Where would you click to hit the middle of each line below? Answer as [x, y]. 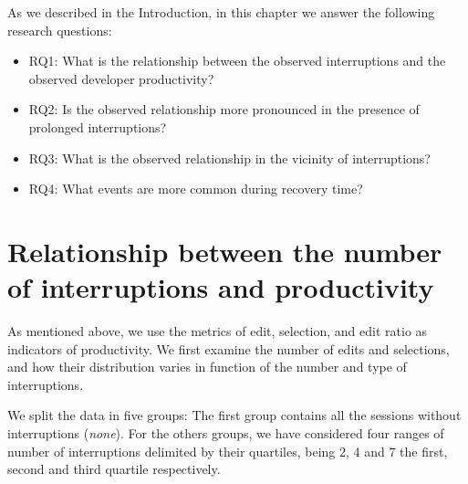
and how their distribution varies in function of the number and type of [207, 367]
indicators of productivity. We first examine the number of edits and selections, [229, 348]
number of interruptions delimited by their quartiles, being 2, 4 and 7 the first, [228, 451]
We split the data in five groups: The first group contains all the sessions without [234, 415]
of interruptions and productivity [221, 287]
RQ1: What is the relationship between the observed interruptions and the [237, 61]
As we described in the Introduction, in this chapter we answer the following [221, 12]
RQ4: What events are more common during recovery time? [196, 189]
